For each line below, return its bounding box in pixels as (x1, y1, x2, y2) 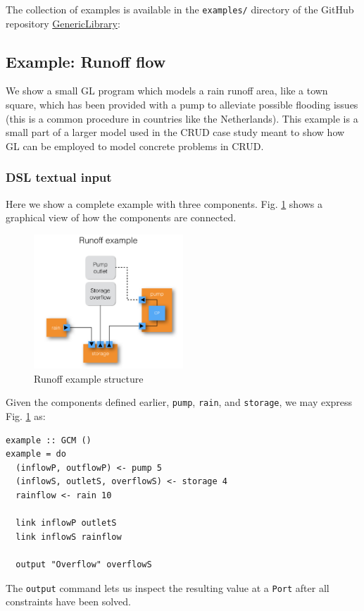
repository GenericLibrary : (6, 16, 120, 30)
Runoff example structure (34, 371, 144, 385)
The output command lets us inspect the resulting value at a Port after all (6, 580, 330, 595)
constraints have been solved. (6, 594, 131, 609)
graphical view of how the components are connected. (6, 210, 237, 225)
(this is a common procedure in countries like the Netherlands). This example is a (6, 111, 358, 125)
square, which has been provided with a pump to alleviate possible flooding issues (6, 97, 358, 112)
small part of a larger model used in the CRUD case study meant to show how (6, 125, 345, 140)
